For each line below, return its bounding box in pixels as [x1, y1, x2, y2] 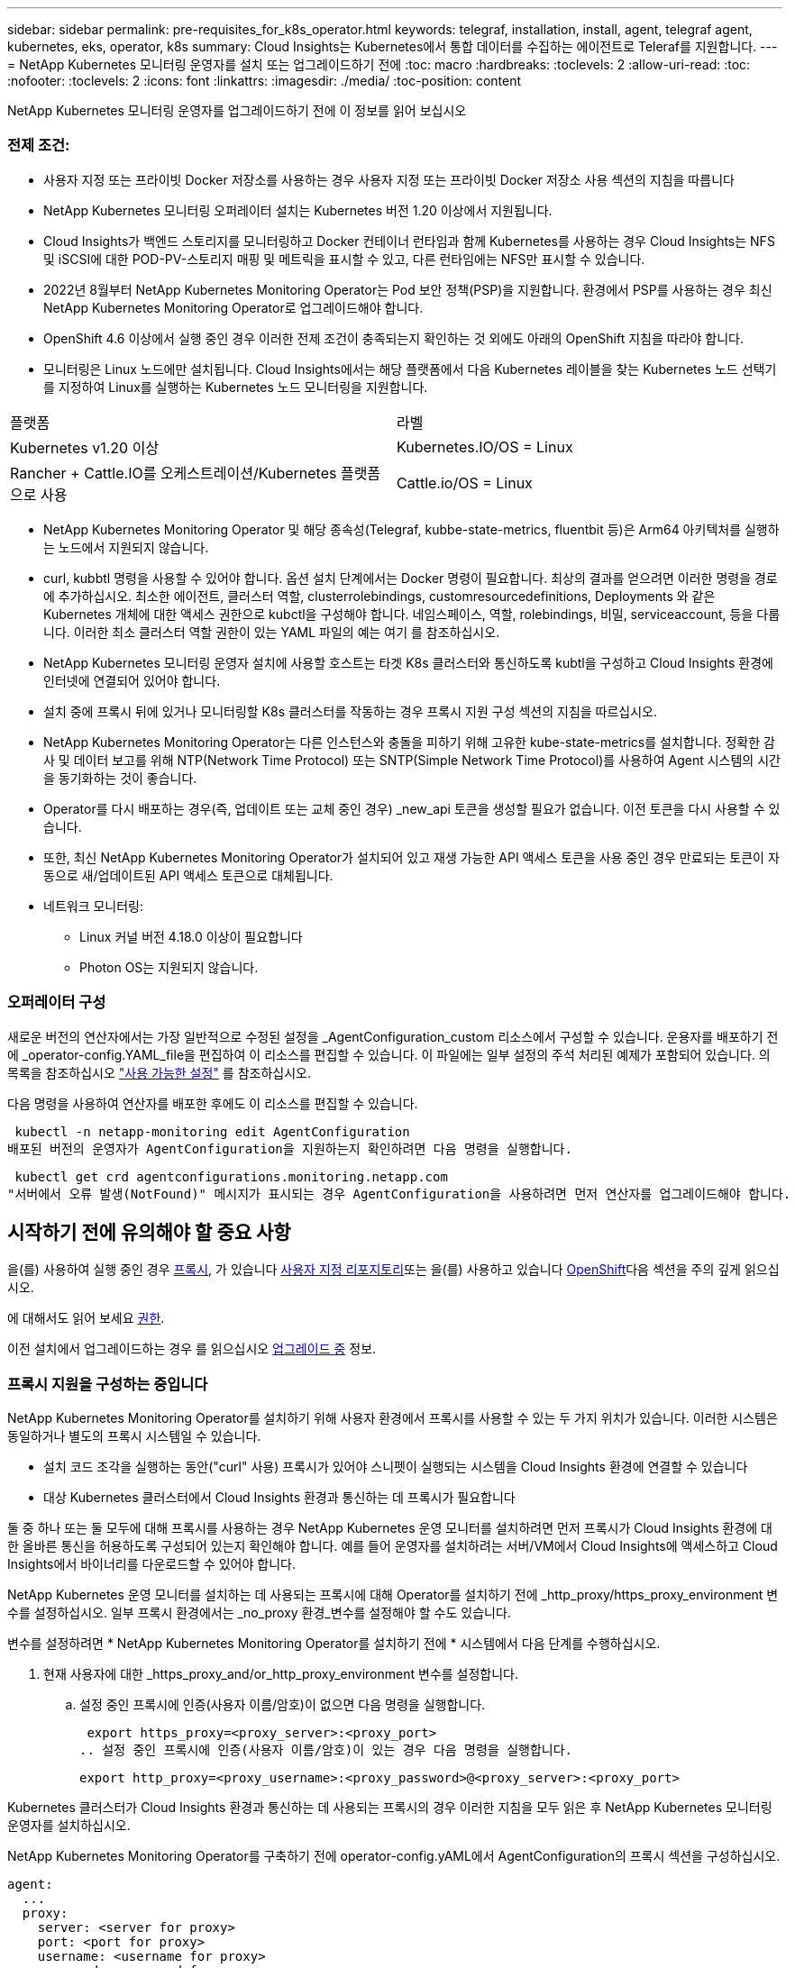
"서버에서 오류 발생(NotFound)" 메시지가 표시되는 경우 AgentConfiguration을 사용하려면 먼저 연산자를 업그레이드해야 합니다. [7, 1186, 791, 1201]
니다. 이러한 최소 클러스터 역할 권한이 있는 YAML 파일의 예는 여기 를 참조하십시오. [43, 624, 500, 640]
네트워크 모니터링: [43, 897, 144, 914]
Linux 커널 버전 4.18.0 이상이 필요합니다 [79, 928, 303, 944]
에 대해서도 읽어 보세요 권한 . [7, 1310, 165, 1326]
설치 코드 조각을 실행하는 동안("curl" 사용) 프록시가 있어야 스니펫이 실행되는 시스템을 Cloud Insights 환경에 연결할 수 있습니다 [43, 1459, 748, 1475]
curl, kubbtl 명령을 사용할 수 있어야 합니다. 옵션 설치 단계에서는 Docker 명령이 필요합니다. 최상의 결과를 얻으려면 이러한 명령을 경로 [43, 569, 778, 586]
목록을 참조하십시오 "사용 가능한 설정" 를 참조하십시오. [7, 1064, 311, 1080]
